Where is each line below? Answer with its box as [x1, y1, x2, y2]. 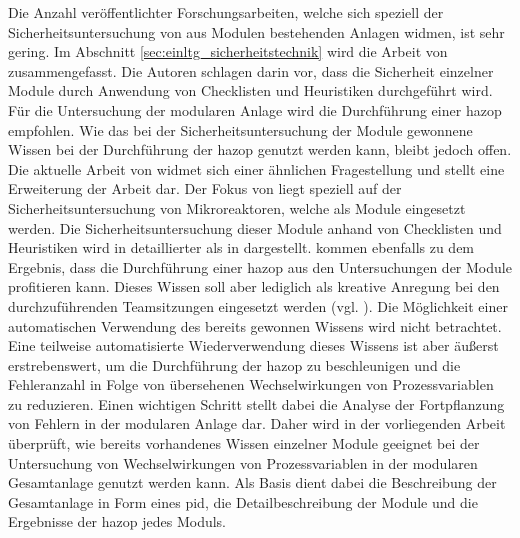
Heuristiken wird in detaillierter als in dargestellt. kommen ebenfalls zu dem [8, 237, 475, 258]
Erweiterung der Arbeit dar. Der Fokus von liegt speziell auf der [8, 178, 402, 199]
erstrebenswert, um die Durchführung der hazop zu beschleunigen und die [8, 354, 461, 375]
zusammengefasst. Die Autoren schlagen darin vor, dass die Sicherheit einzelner [8, 60, 494, 81]
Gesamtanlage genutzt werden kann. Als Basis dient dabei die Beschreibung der [8, 472, 497, 493]
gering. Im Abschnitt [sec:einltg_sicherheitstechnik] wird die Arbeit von [8, 41, 448, 62]
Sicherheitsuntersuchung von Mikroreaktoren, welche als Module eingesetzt [8, 197, 466, 218]
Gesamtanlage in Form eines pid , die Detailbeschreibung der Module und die [8, 491, 478, 512]
